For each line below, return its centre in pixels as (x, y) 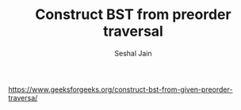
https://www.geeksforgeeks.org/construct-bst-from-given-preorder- (120, 89)
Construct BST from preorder (133, 15)
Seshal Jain (133, 53)
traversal (133, 31)
